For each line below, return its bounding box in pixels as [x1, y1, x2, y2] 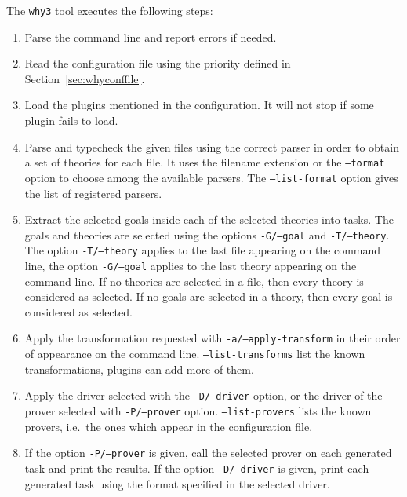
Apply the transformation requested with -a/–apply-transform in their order [24, 330, 401, 346]
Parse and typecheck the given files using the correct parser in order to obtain [24, 138, 399, 155]
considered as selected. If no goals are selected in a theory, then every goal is [24, 288, 393, 305]
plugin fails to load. [24, 112, 118, 129]
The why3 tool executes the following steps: [6, 2, 213, 18]
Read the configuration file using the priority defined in [24, 55, 291, 71]
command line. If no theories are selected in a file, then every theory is [24, 272, 364, 289]
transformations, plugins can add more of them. [24, 360, 254, 377]
